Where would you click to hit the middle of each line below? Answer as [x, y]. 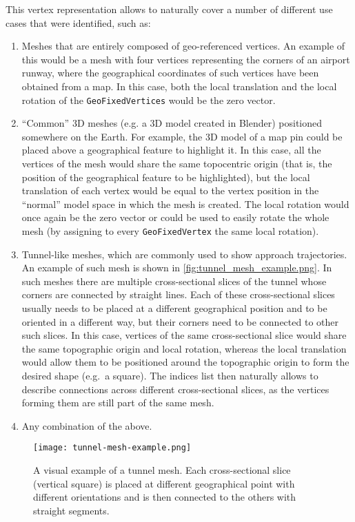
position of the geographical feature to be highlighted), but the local [166, 177]
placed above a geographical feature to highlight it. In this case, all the [171, 150]
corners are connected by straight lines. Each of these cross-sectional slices [178, 294]
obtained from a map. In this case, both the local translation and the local [179, 86]
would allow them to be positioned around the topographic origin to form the [185, 362]
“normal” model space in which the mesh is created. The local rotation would [185, 203]
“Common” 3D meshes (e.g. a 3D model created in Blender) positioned [172, 123]
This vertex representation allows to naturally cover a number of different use [169, 9]
